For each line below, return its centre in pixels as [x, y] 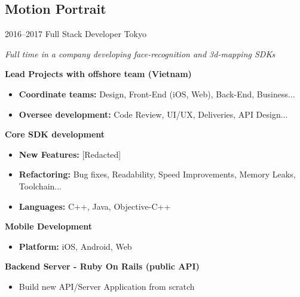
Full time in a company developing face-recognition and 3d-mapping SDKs [140, 53]
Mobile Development [49, 226]
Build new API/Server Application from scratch [107, 286]
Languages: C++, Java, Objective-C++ [95, 206]
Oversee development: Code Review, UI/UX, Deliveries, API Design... [153, 114]
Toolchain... [40, 186]
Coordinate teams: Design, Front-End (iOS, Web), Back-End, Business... [157, 94]
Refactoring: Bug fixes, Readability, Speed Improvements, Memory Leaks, [157, 174]
